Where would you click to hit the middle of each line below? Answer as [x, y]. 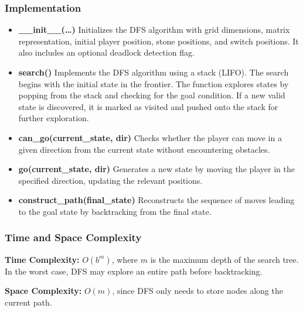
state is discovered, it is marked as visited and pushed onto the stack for [148, 106]
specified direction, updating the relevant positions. [110, 180]
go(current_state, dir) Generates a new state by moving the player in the [156, 169]
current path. [28, 302]
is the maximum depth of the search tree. [224, 259]
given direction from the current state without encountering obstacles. [144, 149]
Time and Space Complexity [73, 237]
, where [125, 259]
